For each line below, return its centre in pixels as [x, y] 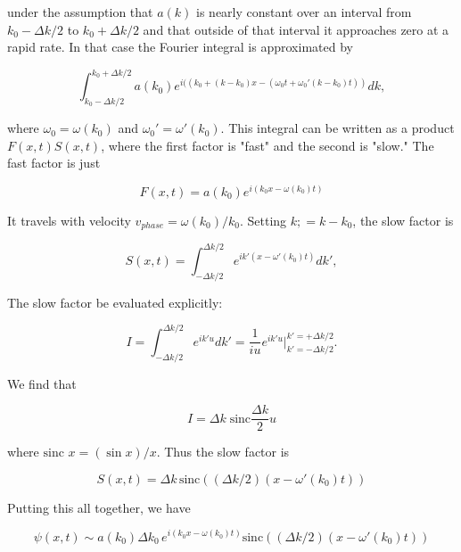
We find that [42, 383]
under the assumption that [80, 12]
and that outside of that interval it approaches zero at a [296, 29]
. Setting [263, 220]
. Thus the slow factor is [223, 452]
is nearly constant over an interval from [304, 12]
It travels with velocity [69, 220]
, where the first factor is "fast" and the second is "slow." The [268, 145]
